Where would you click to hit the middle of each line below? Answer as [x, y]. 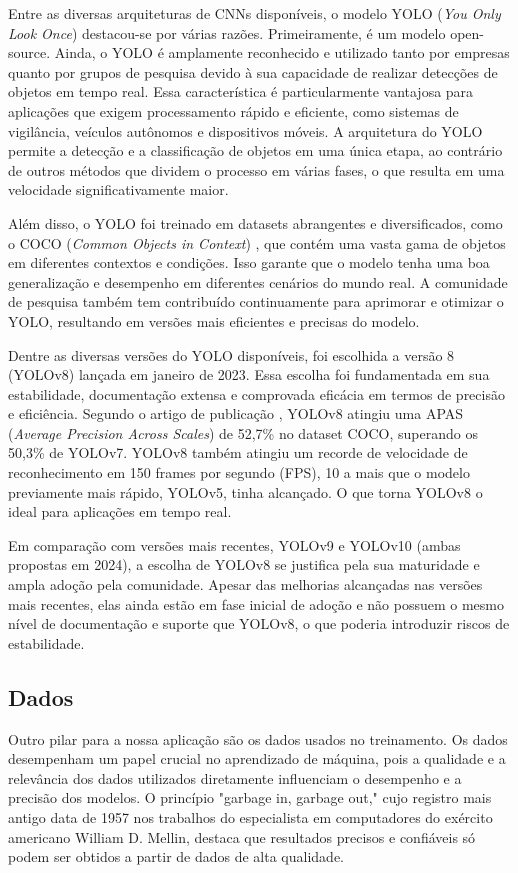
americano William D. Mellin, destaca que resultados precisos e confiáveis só [242, 836]
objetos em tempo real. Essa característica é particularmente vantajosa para [241, 91]
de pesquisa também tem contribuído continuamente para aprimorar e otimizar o [256, 301]
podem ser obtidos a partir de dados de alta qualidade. [176, 856]
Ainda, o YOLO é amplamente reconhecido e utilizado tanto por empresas [282, 52]
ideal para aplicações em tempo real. [120, 511]
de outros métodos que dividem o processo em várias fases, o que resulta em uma [256, 169]
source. [29, 52]
